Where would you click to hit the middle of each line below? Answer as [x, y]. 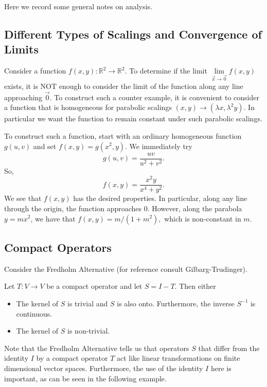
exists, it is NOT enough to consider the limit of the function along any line [124, 86]
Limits [21, 49]
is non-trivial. [89, 331]
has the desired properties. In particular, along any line [160, 198]
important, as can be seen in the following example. [85, 378]
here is [221, 368]
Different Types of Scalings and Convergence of [133, 34]
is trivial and [88, 303]
